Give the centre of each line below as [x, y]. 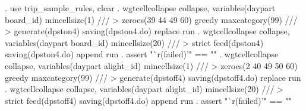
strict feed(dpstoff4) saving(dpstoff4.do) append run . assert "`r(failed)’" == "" [148, 100]
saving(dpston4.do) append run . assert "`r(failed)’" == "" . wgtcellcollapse [142, 54]
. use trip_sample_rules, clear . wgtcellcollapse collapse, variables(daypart [140, 8]
